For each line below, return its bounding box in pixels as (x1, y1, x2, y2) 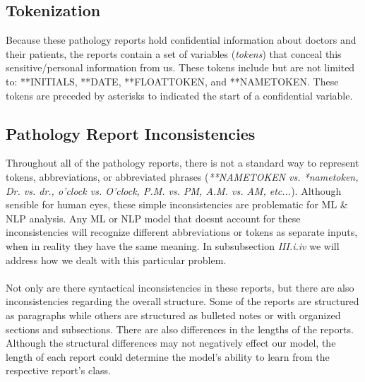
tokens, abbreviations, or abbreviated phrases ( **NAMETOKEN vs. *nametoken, (6, 169, 359, 184)
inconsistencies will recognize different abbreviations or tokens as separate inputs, (6, 225, 358, 239)
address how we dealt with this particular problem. (6, 252, 227, 267)
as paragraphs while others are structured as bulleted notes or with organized (6, 307, 341, 322)
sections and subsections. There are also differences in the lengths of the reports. (6, 321, 354, 336)
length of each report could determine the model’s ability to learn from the (6, 349, 330, 364)
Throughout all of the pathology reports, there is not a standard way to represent (6, 155, 359, 170)
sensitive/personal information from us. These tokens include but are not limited (6, 60, 355, 75)
